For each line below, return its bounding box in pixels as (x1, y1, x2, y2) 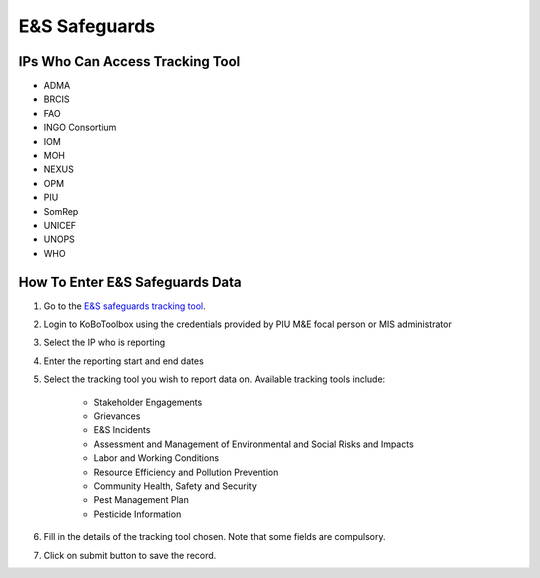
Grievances (93, 410, 141, 422)
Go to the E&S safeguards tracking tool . (43, 300, 206, 312)
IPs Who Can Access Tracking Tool (18, 53, 241, 70)
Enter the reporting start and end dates (43, 355, 204, 367)
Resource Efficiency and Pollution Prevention (93, 466, 279, 478)
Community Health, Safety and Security (93, 480, 257, 492)
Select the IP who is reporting (43, 336, 166, 349)
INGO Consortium (43, 121, 117, 134)
